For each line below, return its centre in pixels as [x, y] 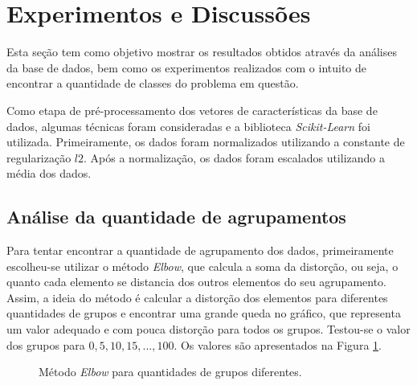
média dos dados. [49, 173]
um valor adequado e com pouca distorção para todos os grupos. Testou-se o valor [208, 329]
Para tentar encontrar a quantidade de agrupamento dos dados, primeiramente [200, 250]
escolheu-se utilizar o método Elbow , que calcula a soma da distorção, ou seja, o [202, 266]
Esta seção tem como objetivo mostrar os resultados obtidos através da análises [202, 52]
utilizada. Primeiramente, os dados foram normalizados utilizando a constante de [206, 142]
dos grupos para [46, 344]
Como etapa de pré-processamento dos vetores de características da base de [192, 110]
